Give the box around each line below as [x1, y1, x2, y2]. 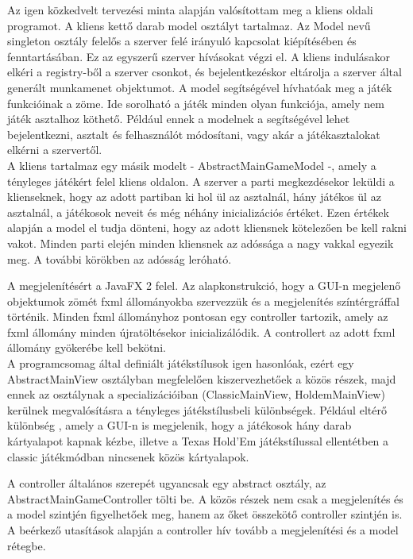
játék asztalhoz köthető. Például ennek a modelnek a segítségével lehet [7, 110, 350, 127]
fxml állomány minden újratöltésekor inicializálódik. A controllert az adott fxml [7, 323, 396, 340]
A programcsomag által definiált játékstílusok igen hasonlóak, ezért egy [7, 355, 354, 372]
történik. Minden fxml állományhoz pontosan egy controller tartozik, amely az [7, 308, 388, 325]
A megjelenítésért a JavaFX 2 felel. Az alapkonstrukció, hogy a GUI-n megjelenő [7, 277, 401, 294]
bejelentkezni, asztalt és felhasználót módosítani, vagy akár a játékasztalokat [7, 125, 380, 142]
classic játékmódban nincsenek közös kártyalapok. [7, 448, 249, 465]
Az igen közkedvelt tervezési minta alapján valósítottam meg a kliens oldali [7, 2, 373, 17]
